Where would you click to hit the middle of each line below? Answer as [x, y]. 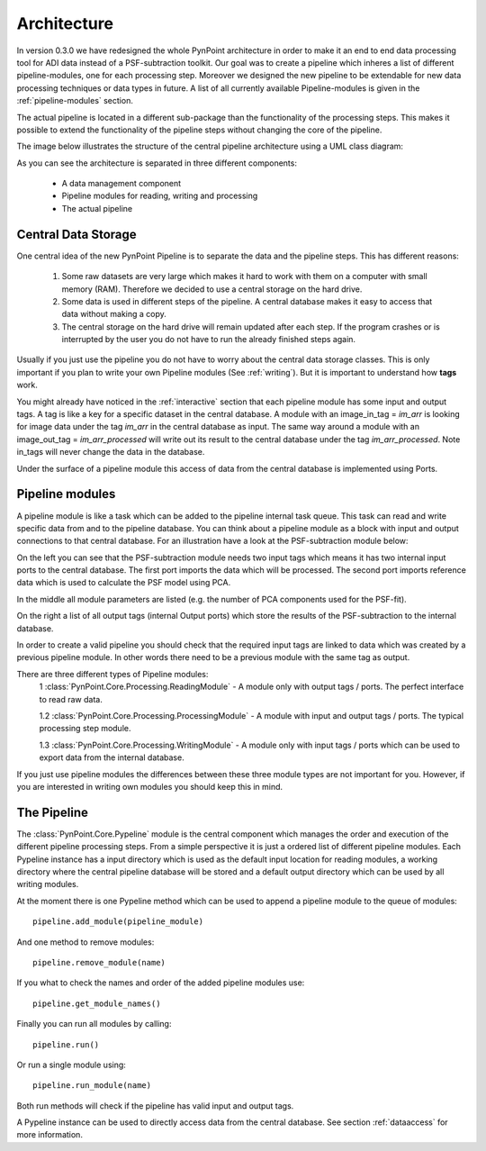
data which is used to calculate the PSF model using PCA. [124, 583]
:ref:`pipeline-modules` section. [75, 101]
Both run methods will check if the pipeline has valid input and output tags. [155, 1106]
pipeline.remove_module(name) [99, 962]
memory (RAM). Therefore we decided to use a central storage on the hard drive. [212, 289]
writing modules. [48, 884]
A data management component [121, 184]
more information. [49, 1135]
